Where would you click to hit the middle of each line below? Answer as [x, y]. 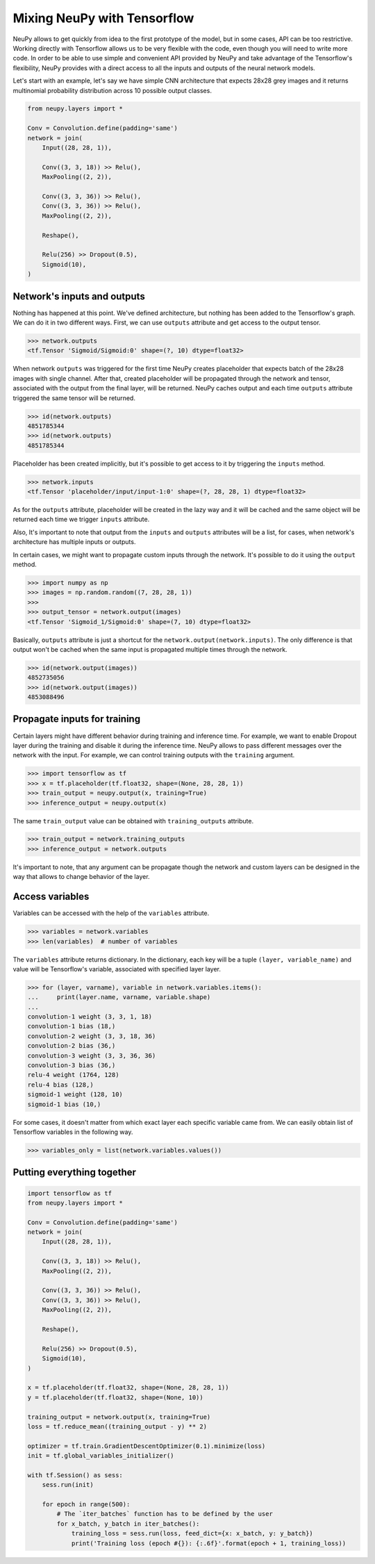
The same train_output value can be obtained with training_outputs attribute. [133, 821]
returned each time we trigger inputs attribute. [81, 519]
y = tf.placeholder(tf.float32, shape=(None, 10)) [116, 1397]
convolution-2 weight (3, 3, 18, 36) [92, 1036]
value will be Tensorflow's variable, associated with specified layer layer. [117, 969]
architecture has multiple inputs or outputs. [74, 542]
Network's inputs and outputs [79, 296]
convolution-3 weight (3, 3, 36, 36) [92, 1055]
